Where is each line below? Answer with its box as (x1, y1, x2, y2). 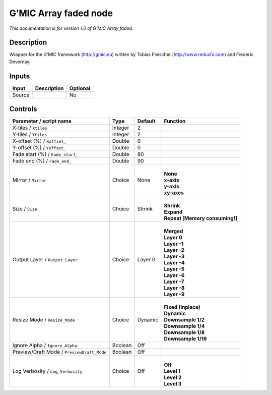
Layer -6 (164, 272, 185, 279)
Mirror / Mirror (12, 177, 47, 184)
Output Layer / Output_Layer (12, 256, 78, 263)
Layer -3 (164, 253, 185, 260)
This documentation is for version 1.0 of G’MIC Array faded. (9, 25, 133, 31)
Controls (9, 105, 37, 114)
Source (12, 91, 30, 98)
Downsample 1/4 (164, 323, 205, 330)
